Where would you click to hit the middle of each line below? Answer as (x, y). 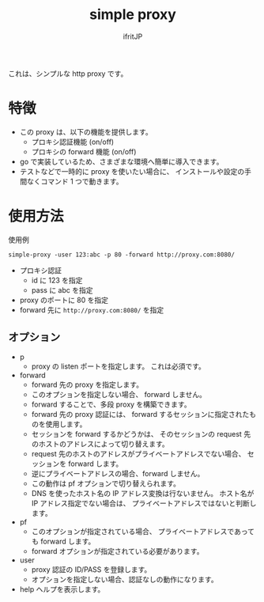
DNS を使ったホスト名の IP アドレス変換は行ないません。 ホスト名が (143, 493)
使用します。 (66, 424)
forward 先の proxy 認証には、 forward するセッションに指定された (140, 414)
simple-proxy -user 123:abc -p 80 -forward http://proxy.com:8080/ (122, 255)
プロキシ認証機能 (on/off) (73, 142)
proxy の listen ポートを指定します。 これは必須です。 (118, 366)
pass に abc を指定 (62, 290)
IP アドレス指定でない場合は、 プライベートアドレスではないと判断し (144, 503)
